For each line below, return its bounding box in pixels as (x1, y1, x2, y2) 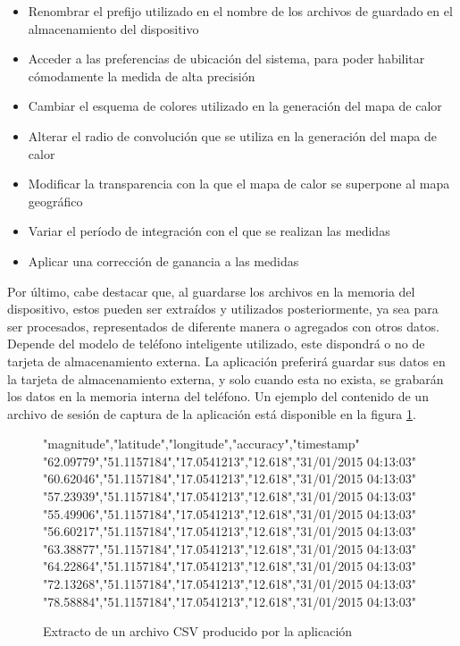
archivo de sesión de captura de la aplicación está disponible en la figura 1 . (7, 404, 416, 423)
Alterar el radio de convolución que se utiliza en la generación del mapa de (28, 126, 437, 145)
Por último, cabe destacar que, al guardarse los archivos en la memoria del (7, 281, 415, 300)
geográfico (28, 191, 83, 210)
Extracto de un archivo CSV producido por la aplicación (43, 622, 353, 641)
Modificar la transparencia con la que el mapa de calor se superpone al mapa (28, 174, 450, 193)
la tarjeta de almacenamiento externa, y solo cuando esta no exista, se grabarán (7, 369, 444, 388)
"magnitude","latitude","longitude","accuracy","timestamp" (43, 434, 360, 453)
